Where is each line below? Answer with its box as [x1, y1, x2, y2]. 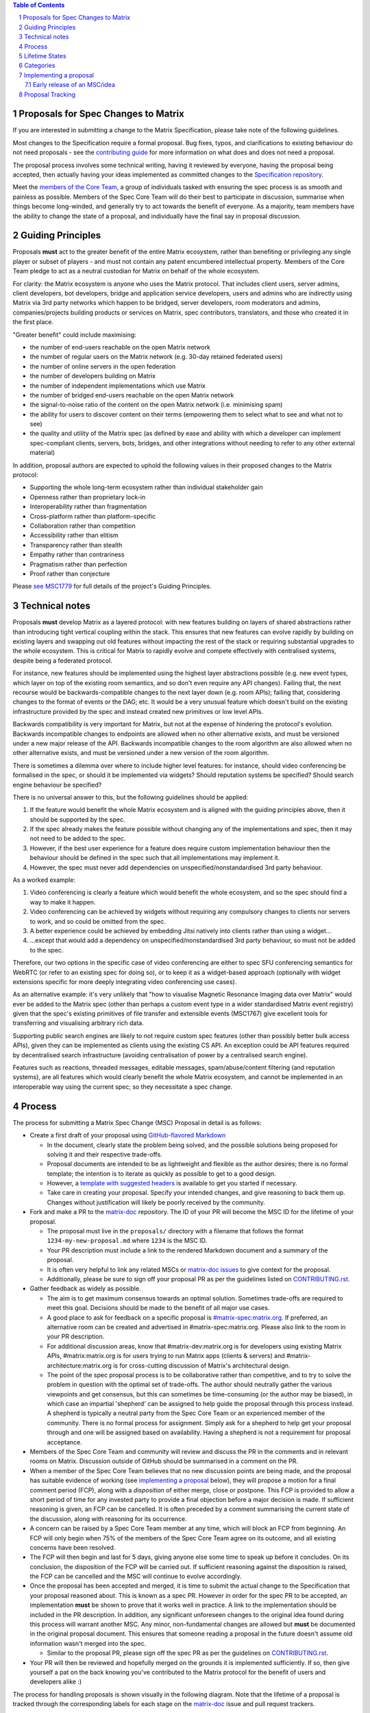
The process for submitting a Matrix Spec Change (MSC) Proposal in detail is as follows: [12, 1118, 262, 1126]
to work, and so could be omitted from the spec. [29, 917, 166, 925]
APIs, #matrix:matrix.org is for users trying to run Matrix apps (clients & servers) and [47, 1352, 285, 1360]
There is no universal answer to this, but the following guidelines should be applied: [12, 793, 249, 801]
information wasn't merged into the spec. [29, 1639, 147, 1647]
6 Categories [18, 62, 56, 70]
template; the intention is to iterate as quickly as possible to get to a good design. [47, 1169, 277, 1178]
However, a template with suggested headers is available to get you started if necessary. [47, 1179, 297, 1187]
